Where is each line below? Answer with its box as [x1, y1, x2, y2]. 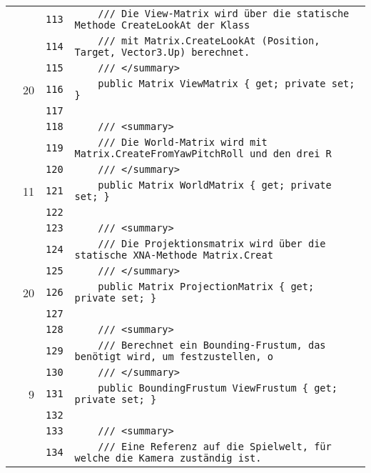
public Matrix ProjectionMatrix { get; [98, 281, 315, 292]
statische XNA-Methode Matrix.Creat [74, 249, 273, 261]
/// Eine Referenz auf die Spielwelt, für [98, 441, 332, 452]
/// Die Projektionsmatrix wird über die [98, 238, 326, 249]
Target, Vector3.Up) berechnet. [74, 46, 250, 58]
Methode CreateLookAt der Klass [74, 19, 250, 31]
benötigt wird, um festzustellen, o [74, 351, 273, 362]
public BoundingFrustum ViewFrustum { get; [98, 382, 337, 394]
